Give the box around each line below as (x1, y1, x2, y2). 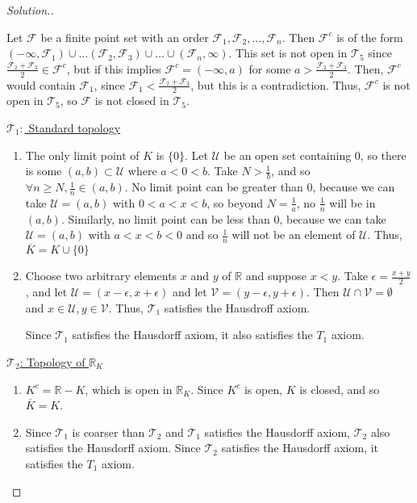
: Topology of (19, 353, 85, 370)
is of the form (336, 28, 403, 45)
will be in (329, 194, 376, 211)
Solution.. (6, 2, 54, 18)
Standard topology (28, 119, 121, 136)
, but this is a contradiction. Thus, (190, 76, 361, 93)
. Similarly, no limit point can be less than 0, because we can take (60, 210, 386, 227)
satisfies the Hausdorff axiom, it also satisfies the (72, 326, 313, 343)
